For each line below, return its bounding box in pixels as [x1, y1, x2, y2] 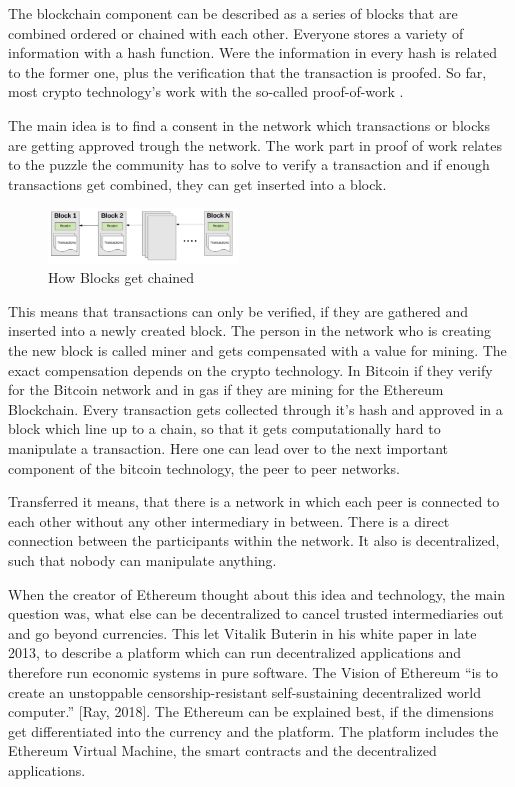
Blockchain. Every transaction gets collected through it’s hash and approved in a [8, 398, 503, 419]
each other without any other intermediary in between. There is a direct [8, 510, 450, 531]
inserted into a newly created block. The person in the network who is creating [8, 320, 492, 341]
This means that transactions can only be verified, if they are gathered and [8, 300, 469, 321]
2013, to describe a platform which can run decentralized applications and [8, 642, 461, 663]
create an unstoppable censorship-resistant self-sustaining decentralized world [8, 681, 481, 702]
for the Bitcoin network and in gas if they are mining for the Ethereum [8, 379, 444, 400]
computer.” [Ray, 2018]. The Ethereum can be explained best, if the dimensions [8, 701, 494, 722]
